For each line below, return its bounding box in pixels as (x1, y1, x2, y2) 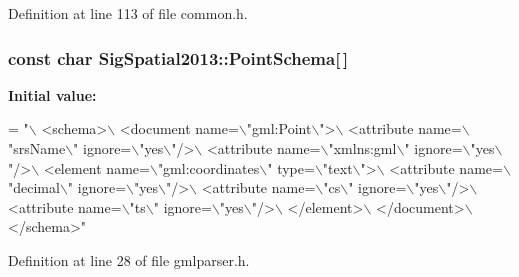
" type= (267, 157, 315, 178)
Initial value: (8, 84, 97, 105)
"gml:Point (246, 118, 312, 139)
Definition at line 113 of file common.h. (8, 3, 248, 23)
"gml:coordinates (157, 157, 260, 178)
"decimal (8, 177, 60, 198)
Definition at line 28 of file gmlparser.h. (8, 249, 250, 270)
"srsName (8, 138, 66, 158)
